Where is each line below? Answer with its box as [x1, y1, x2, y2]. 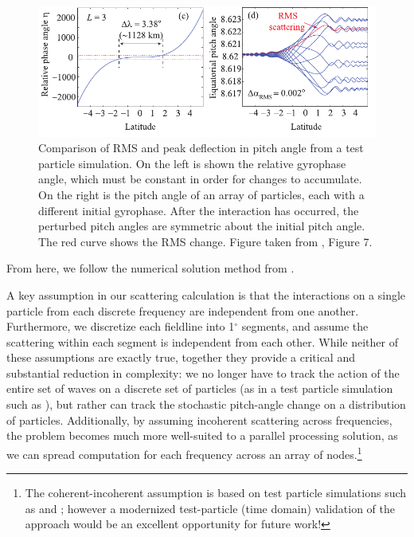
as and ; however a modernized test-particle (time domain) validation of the [25, 500, 396, 516]
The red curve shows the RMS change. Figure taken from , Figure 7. [38, 233, 373, 249]
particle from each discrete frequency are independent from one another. [6, 302, 359, 319]
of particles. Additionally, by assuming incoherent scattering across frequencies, [6, 411, 393, 428]
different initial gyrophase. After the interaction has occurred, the [38, 202, 359, 218]
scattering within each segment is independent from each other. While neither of [6, 333, 398, 350]
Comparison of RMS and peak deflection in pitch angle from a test [38, 139, 364, 156]
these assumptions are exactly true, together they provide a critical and [6, 349, 355, 366]
